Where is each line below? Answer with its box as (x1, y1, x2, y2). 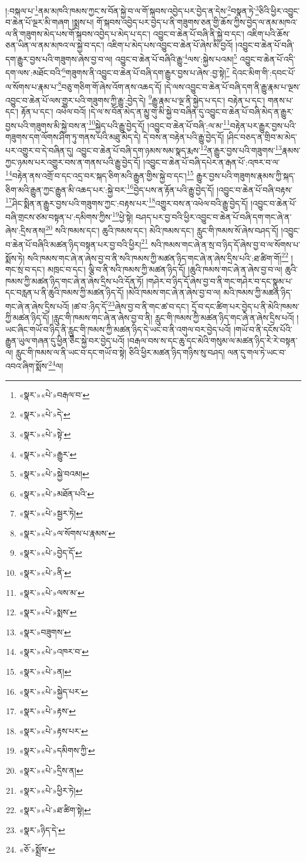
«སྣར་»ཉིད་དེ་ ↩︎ (19, 823, 65, 836)
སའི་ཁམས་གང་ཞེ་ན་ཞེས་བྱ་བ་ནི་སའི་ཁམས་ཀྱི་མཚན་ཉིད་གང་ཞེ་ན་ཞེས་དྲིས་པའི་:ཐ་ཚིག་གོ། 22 (27, 250, 288, 264)
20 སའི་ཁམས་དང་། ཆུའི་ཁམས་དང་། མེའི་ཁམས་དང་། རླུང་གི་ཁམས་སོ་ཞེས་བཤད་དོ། (45, 223, 278, 236)
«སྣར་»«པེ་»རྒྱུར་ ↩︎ (19, 447, 77, 460)
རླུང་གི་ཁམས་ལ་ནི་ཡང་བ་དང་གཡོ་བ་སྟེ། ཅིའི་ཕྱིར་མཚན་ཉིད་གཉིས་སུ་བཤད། (15, 346, 225, 358)
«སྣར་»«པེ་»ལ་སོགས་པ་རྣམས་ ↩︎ (19, 526, 115, 539)
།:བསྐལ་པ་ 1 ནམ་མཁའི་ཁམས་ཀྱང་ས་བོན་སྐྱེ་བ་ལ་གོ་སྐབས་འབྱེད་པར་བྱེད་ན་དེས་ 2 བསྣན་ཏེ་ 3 (5, 3, 259, 16)
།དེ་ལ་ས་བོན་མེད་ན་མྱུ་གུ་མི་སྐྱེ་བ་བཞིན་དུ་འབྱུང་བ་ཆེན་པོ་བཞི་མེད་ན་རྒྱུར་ (89, 105, 294, 118)
